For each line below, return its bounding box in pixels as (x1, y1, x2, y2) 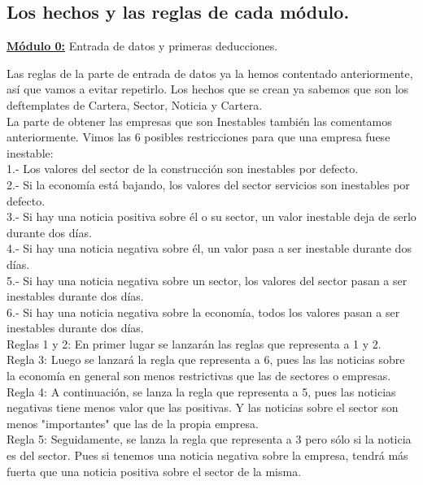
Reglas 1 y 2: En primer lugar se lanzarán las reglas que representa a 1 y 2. (7, 335, 382, 352)
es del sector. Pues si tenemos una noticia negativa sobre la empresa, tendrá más (7, 447, 408, 464)
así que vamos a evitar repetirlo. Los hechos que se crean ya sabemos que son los (7, 80, 409, 97)
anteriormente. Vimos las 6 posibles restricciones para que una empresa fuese (7, 128, 390, 145)
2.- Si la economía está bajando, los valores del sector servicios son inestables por (7, 175, 410, 193)
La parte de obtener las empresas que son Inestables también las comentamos (7, 112, 392, 129)
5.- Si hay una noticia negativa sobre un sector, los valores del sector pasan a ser (7, 271, 408, 288)
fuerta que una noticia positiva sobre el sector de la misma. (7, 462, 302, 479)
